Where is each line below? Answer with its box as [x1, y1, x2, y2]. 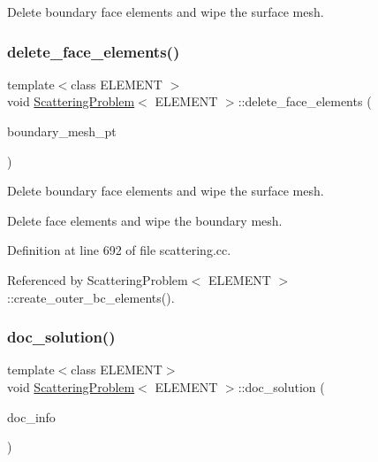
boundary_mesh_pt [7, 122, 117, 140]
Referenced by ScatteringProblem [7, 270, 188, 289]
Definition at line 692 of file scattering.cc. [7, 241, 231, 259]
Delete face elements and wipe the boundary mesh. [7, 211, 283, 229]
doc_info [7, 407, 56, 426]
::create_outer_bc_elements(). [7, 288, 175, 306]
